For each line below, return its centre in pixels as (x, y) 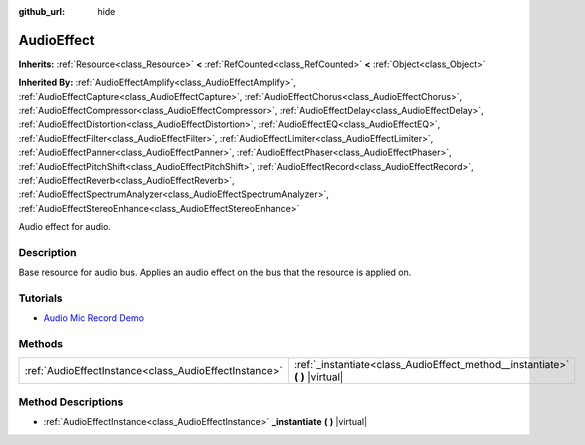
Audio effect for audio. (65, 227)
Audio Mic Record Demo (94, 318)
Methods (41, 344)
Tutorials (41, 298)
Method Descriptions (71, 402)
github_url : (41, 11)
